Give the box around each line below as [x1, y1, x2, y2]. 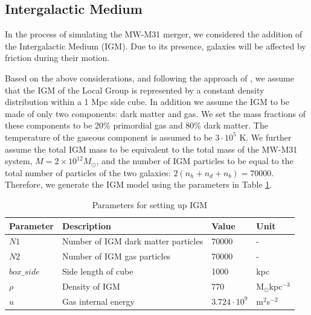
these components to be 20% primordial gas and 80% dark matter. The [5, 119, 268, 132]
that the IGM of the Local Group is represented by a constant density [5, 83, 265, 96]
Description [62, 219, 111, 232]
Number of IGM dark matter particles [62, 235, 204, 247]
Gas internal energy [62, 294, 135, 307]
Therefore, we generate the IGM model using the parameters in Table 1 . [5, 178, 272, 191]
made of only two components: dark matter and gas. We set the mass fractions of [5, 107, 306, 119]
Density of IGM [62, 279, 120, 292]
